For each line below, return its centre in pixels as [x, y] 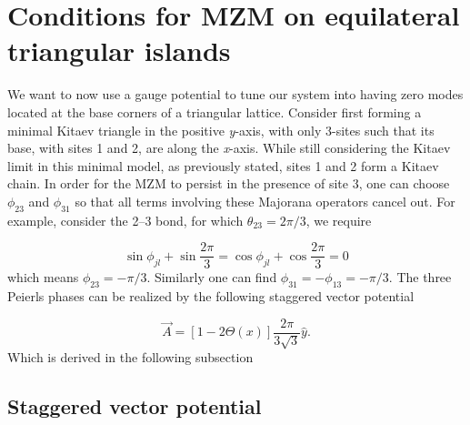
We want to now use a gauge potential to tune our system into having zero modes [235, 94]
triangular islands [119, 51]
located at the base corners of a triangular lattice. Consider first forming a [215, 111]
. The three [420, 277]
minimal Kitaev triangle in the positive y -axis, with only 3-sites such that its [221, 130]
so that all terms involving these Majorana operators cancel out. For [265, 201]
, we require [339, 220]
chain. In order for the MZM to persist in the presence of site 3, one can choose [229, 183]
